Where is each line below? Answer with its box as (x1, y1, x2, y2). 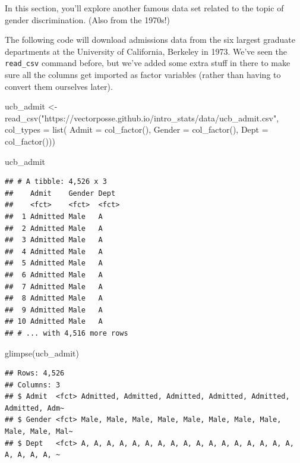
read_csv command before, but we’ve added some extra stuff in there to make (5, 57, 290, 69)
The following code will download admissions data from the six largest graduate (5, 33, 295, 46)
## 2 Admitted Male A (5, 224, 103, 233)
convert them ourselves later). (5, 80, 113, 92)
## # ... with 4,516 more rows (5, 329, 128, 337)
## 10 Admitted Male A (5, 317, 103, 326)
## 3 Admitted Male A (5, 236, 103, 245)
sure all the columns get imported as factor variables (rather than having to (5, 68, 281, 81)
